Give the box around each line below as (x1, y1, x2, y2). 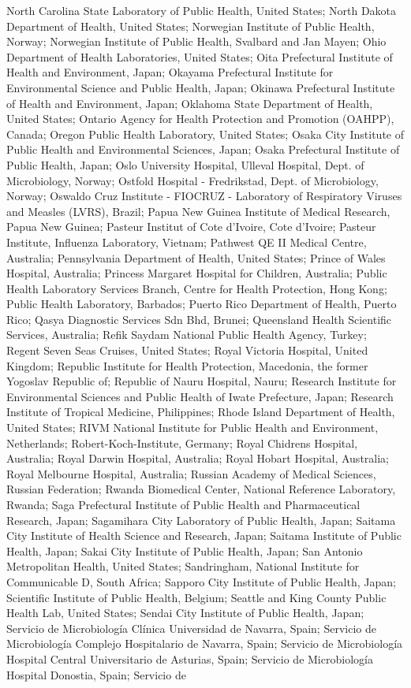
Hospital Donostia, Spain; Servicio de (6, 666, 186, 682)
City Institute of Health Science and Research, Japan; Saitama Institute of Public (6, 527, 402, 544)
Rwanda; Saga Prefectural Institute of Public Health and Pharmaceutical (6, 496, 361, 512)
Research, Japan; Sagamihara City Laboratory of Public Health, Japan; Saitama (6, 511, 396, 528)
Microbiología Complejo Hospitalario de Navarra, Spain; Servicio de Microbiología (6, 635, 403, 652)
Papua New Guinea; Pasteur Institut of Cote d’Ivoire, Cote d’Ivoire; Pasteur (6, 218, 376, 235)
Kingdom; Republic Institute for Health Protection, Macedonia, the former (6, 357, 368, 374)
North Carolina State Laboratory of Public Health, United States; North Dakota (6, 2, 397, 18)
